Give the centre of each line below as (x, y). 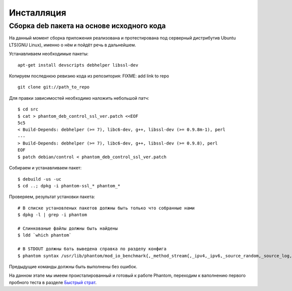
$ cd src (28, 109)
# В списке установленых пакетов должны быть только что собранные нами (106, 208)
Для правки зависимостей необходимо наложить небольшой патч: (79, 98)
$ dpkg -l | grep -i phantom (52, 215)
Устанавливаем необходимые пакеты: (49, 54)
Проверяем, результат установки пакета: (52, 197)
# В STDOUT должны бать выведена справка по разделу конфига (92, 249)
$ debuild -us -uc (40, 179)
